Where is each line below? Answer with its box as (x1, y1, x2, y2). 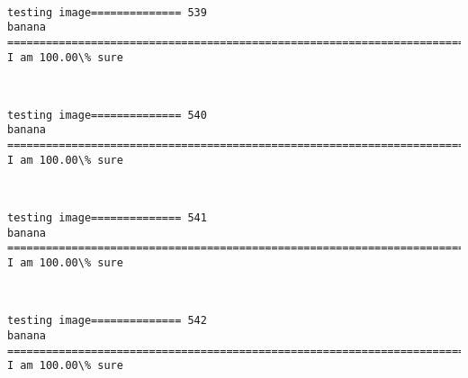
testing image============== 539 (7, 5, 207, 19)
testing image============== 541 (7, 211, 207, 225)
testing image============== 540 (7, 108, 207, 121)
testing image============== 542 (7, 314, 207, 328)
